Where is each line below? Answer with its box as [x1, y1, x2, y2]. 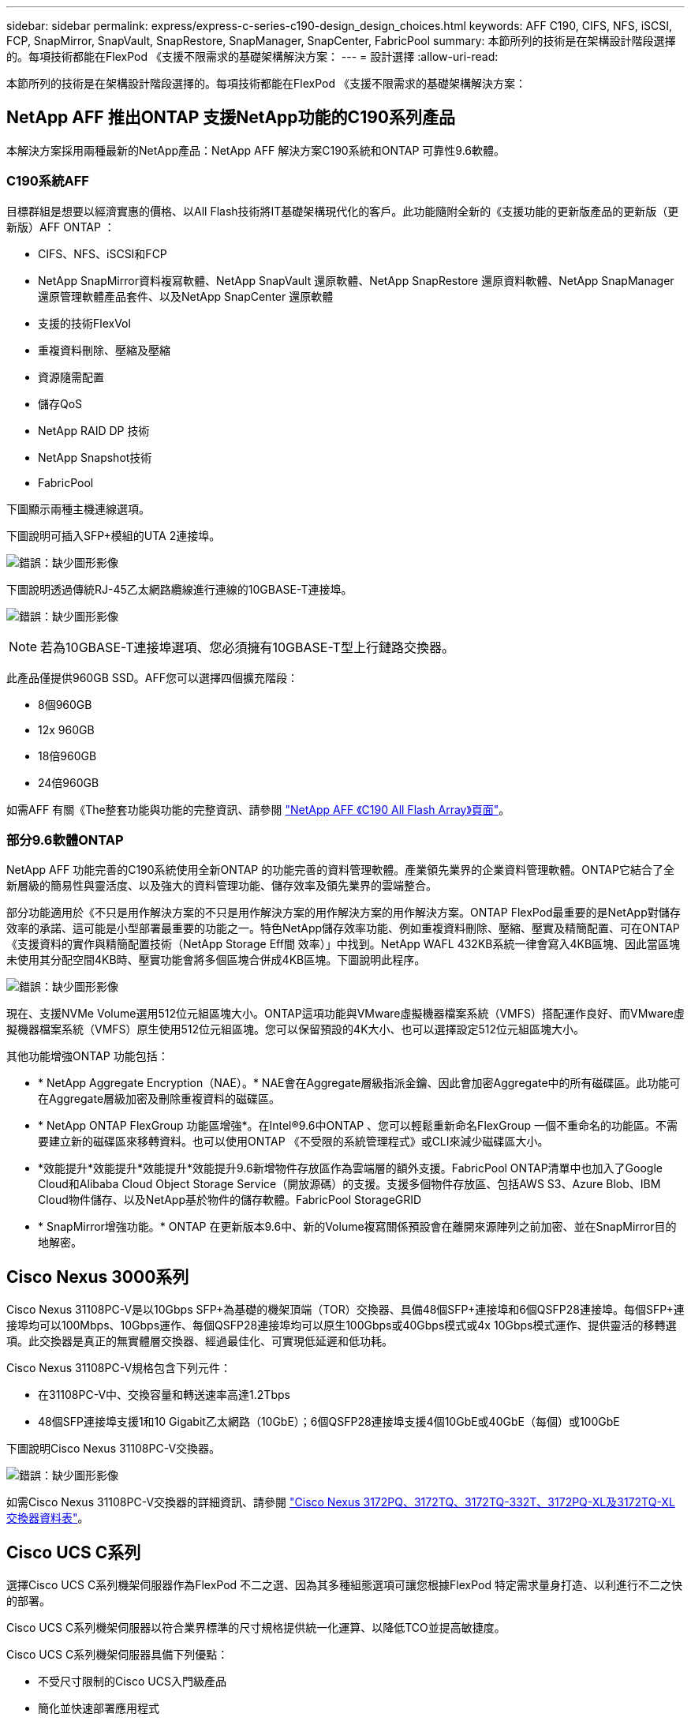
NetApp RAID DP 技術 [38, 423, 150, 437]
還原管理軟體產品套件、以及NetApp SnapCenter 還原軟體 [38, 289, 334, 303]
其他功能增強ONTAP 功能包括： [6, 1049, 169, 1063]
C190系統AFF [6, 173, 89, 189]
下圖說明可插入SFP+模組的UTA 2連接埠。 [6, 528, 221, 542]
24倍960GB [38, 775, 99, 789]
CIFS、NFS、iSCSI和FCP [38, 246, 167, 261]
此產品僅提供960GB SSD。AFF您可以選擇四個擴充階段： [6, 670, 298, 684]
